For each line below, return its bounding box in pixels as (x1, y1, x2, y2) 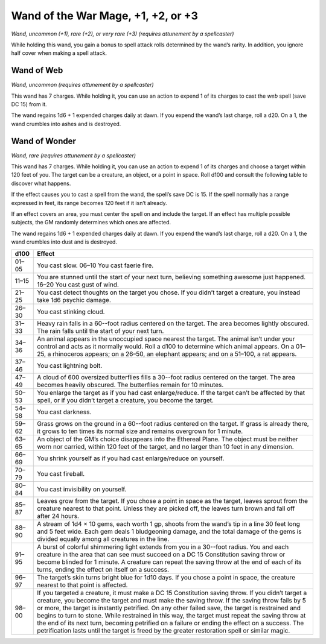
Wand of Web (11, 65, 63, 75)
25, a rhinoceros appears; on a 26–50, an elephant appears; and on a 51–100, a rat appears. (37, 350, 297, 358)
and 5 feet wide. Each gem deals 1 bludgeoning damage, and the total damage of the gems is (37, 527, 302, 535)
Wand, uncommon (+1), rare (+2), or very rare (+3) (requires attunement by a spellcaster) (11, 30, 234, 37)
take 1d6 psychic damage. (37, 295, 112, 304)
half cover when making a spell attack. (11, 49, 107, 57)
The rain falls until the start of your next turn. (37, 326, 164, 335)
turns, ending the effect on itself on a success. (37, 565, 169, 573)
